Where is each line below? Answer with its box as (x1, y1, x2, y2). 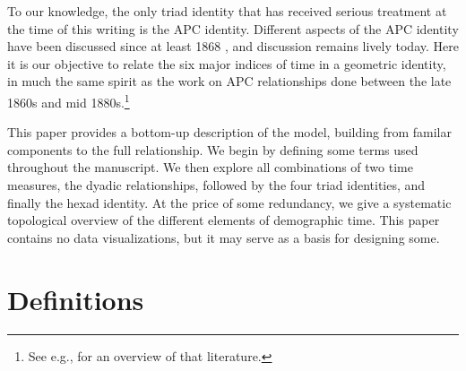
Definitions (7, 280, 144, 317)
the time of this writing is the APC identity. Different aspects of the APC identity (7, 19, 459, 38)
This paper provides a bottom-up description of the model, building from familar (7, 123, 452, 142)
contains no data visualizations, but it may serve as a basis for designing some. (7, 228, 440, 246)
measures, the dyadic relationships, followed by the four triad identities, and (7, 176, 426, 194)
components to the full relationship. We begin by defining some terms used (7, 140, 419, 159)
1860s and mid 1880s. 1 (7, 90, 130, 111)
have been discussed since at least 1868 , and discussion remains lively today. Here (7, 37, 459, 56)
